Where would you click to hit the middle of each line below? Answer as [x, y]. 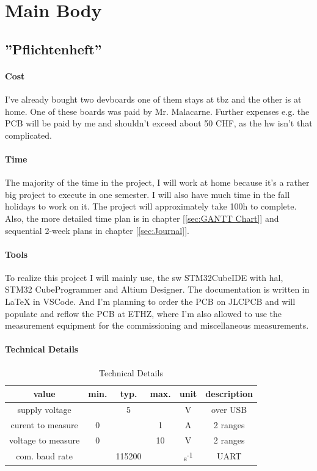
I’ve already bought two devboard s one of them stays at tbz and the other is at [153, 99]
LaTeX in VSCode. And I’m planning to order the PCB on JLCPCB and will [150, 301]
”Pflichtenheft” [53, 49]
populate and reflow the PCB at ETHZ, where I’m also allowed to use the [144, 313]
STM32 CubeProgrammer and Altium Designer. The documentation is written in [157, 289]
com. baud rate [44, 456]
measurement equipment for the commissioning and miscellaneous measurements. [157, 325]
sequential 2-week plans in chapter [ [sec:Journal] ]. [97, 230]
